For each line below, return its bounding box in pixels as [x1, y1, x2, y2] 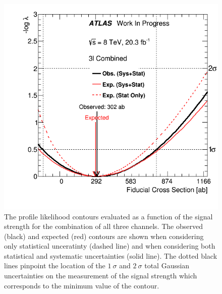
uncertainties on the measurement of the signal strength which [4, 270, 197, 281]
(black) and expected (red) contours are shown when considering [4, 230, 204, 241]
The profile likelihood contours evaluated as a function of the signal [4, 211, 213, 221]
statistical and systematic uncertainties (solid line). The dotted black [4, 250, 217, 261]
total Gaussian [144, 260, 190, 271]
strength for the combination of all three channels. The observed [4, 221, 203, 231]
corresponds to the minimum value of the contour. [4, 280, 159, 290]
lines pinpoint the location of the [4, 260, 105, 271]
